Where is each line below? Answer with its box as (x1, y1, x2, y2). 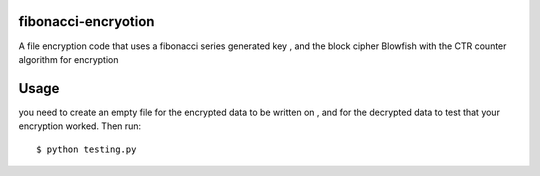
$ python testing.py (36, 143, 137, 155)
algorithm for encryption (18, 53, 119, 65)
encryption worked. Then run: (18, 120, 142, 132)
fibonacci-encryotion (18, 13, 155, 30)
